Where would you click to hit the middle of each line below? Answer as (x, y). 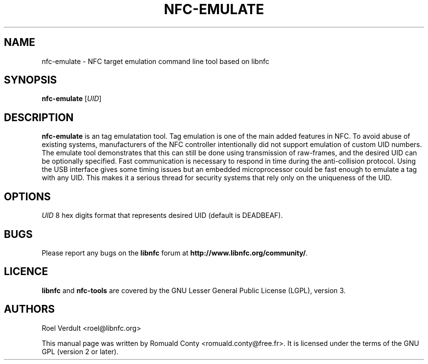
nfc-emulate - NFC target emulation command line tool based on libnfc (155, 61)
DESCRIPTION (39, 117)
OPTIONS (27, 196)
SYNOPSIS (31, 80)
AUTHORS (30, 309)
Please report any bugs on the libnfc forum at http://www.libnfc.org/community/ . (175, 253)
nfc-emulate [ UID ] (72, 99)
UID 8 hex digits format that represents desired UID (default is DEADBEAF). (162, 215)
